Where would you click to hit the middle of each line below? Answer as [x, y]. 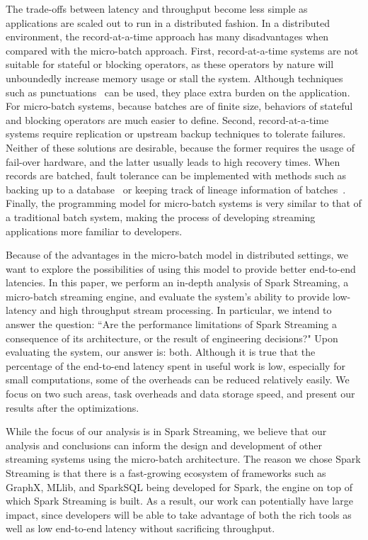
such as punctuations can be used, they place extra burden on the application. [178, 92]
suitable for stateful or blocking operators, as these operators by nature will [170, 64]
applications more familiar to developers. [94, 231]
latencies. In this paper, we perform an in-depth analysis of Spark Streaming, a [177, 282]
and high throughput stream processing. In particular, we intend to [186, 310]
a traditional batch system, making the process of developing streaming [161, 216]
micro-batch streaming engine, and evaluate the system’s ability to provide [168, 296]
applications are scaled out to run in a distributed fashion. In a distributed [168, 22]
